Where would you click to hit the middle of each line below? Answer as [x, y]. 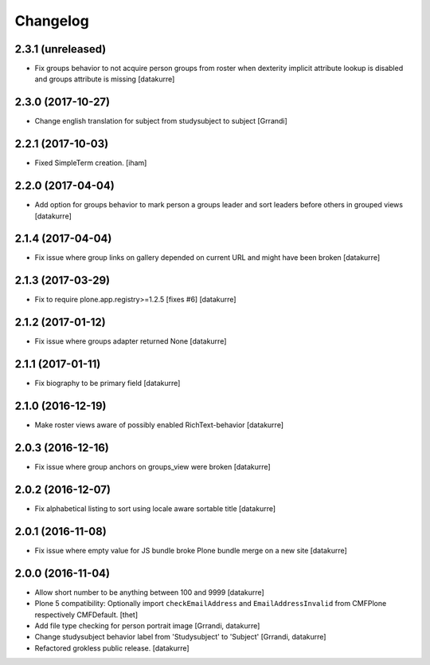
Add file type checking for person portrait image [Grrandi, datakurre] [147, 625]
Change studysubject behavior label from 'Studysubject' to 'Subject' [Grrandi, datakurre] [180, 637]
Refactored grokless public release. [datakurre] [112, 648]
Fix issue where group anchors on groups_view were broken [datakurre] [152, 467]
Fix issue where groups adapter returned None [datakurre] [131, 341]
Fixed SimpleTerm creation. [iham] [91, 163]
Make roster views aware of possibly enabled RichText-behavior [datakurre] [159, 425]
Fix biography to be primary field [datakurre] [107, 384]
